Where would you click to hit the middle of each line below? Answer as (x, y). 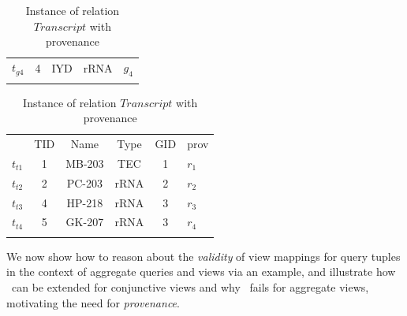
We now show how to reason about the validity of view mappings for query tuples (203, 256)
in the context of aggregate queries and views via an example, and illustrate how (201, 271)
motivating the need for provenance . (93, 302)
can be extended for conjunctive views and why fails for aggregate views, (190, 286)
